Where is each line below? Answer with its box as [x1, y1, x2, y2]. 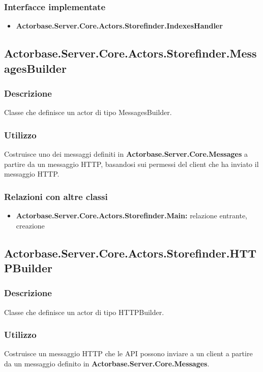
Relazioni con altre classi [4, 190, 108, 203]
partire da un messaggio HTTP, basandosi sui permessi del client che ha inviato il [4, 158, 259, 169]
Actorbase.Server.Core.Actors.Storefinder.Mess [4, 45, 257, 61]
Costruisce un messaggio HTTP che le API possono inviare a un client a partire [4, 348, 253, 359]
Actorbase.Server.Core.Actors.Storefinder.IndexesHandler [16, 20, 223, 31]
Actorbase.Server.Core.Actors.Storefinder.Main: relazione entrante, [16, 210, 247, 221]
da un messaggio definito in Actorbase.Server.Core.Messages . [4, 358, 210, 368]
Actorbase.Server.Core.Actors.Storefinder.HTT [4, 245, 256, 261]
